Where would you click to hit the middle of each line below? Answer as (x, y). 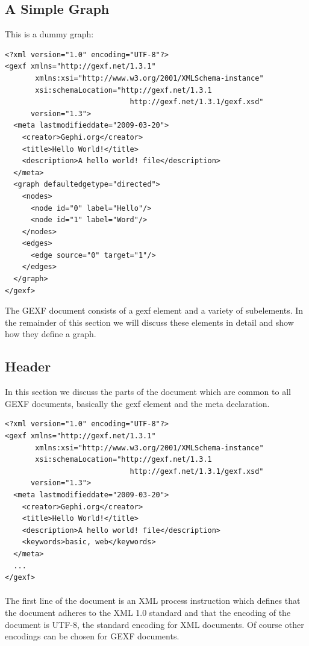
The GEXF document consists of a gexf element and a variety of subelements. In (154, 310)
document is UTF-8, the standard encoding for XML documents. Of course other (154, 624)
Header (28, 366)
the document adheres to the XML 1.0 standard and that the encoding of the (148, 612)
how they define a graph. (51, 334)
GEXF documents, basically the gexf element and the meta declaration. (137, 403)
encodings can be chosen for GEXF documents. (92, 636)
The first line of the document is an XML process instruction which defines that (153, 601)
